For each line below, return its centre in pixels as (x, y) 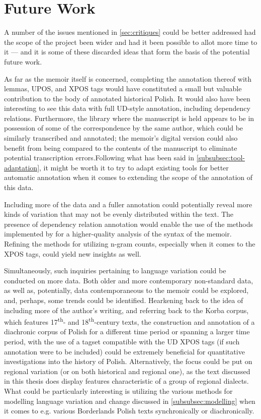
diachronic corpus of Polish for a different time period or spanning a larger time (127, 332)
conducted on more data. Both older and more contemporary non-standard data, (129, 280)
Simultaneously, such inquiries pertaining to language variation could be (115, 271)
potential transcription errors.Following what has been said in (99, 158)
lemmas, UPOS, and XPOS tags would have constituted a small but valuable (123, 88)
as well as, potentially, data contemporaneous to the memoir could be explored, (126, 290)
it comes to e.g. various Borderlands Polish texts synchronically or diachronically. (129, 411)
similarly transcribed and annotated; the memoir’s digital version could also (121, 138)
